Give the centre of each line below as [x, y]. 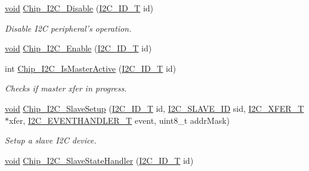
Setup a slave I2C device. [51, 140]
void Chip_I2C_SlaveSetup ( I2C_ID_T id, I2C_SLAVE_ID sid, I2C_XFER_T [154, 108]
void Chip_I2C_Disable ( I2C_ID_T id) [79, 8]
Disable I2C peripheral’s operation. [68, 28]
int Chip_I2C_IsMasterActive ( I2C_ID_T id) [91, 68]
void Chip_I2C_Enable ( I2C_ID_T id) [78, 48]
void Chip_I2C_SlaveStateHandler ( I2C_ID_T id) [99, 160]
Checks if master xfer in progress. [66, 88]
